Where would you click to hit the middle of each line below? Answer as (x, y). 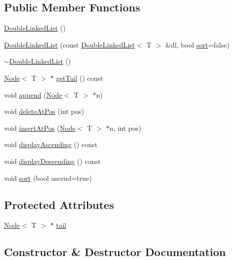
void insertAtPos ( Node (40, 128)
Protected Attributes (59, 204)
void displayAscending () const (51, 144)
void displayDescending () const (52, 161)
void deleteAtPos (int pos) (44, 111)
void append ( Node (33, 94)
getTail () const (80, 78)
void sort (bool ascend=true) (48, 178)
